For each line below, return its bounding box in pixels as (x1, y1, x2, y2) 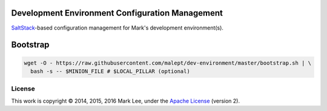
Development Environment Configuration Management (11, 8, 223, 18)
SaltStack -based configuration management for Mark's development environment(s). (11, 24, 224, 31)
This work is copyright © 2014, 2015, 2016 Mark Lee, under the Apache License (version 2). (11, 97, 240, 104)
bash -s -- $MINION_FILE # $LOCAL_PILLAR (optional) (30, 68, 190, 75)
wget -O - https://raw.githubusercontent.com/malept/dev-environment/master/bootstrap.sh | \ (24, 59, 312, 66)
